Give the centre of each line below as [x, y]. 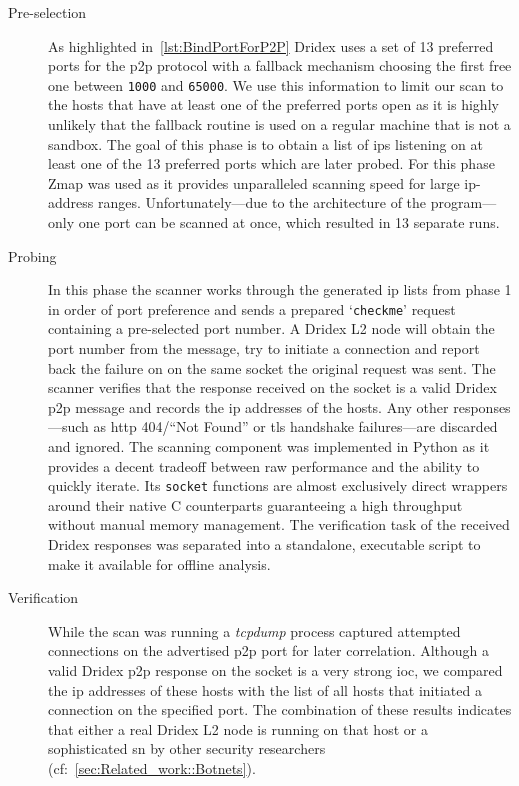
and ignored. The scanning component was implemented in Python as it [269, 446]
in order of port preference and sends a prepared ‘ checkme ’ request [252, 308]
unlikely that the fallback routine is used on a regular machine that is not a [279, 124]
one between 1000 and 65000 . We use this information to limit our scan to [276, 84]
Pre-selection [47, 12]
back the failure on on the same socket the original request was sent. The [272, 367]
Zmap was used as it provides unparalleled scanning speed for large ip [262, 182]
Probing [32, 255]
